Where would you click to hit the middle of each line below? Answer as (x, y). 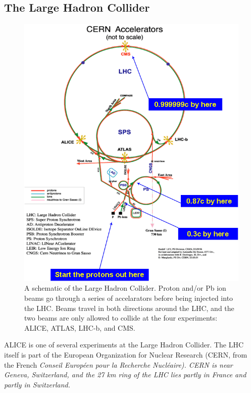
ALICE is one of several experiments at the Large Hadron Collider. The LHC (124, 345)
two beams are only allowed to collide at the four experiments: (121, 318)
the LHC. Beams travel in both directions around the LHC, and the (129, 308)
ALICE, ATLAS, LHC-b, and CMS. (80, 327)
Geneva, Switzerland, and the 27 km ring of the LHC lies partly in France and (125, 375)
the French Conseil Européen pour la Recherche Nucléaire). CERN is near (118, 364)
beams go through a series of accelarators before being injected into (129, 298)
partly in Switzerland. (37, 384)
